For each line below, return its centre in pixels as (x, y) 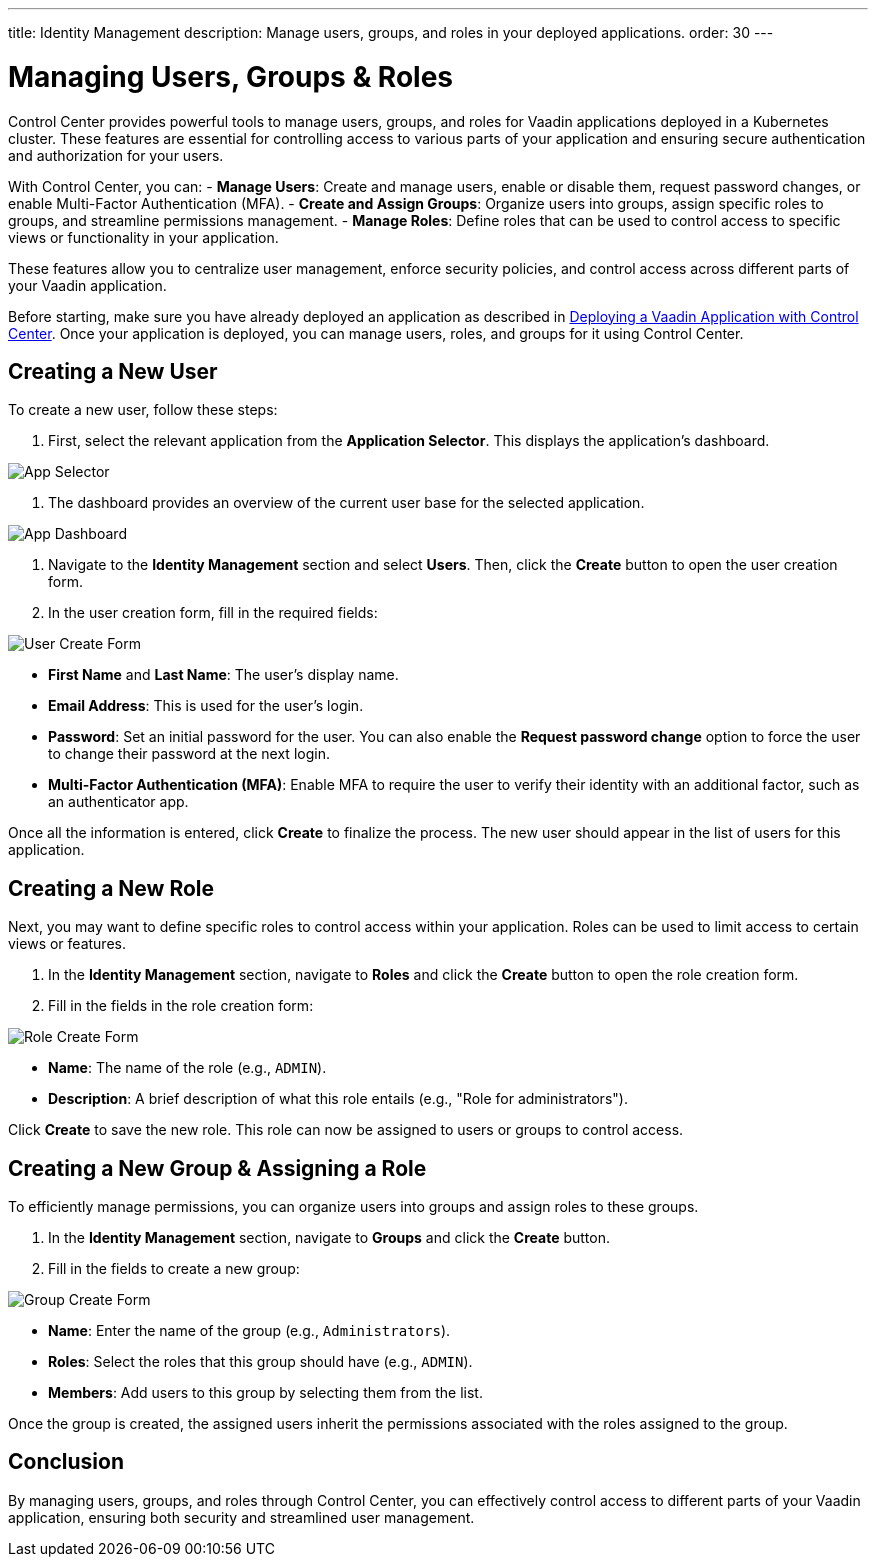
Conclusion (66, 1462)
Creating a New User (113, 371)
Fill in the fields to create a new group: (174, 1269)
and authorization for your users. (116, 155)
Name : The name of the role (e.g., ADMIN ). (187, 1068)
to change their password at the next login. (189, 754)
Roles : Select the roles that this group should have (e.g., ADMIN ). (260, 1362)
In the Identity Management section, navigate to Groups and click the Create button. (329, 1238)
